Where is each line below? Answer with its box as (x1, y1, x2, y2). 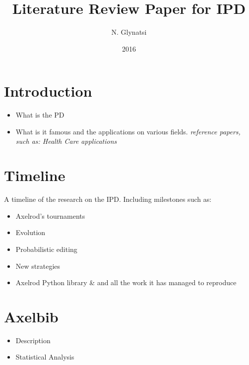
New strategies (15, 260, 61, 271)
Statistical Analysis (15, 352, 74, 362)
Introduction (4, 81, 92, 101)
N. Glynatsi (111, 27, 147, 37)
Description (15, 335, 51, 345)
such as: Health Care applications (15, 136, 117, 146)
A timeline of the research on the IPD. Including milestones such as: (4, 194, 212, 204)
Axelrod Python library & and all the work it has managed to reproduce (15, 277, 237, 288)
